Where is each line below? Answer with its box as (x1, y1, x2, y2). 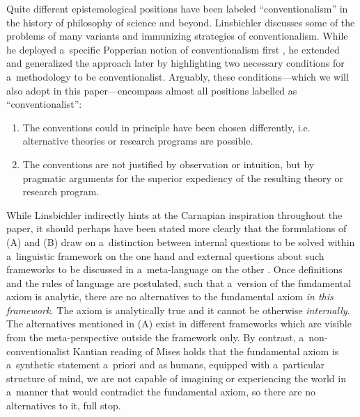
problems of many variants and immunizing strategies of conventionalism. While (6, 28, 348, 43)
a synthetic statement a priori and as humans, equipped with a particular (6, 357, 325, 372)
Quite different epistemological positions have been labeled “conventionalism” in (6, 1, 348, 15)
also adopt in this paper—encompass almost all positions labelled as (6, 83, 297, 97)
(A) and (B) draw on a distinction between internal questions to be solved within (6, 234, 355, 249)
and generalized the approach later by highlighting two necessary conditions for (6, 56, 345, 70)
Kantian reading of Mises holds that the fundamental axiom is (72, 343, 339, 358)
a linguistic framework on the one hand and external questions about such (6, 248, 324, 263)
